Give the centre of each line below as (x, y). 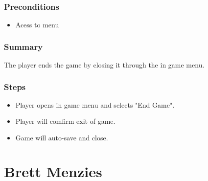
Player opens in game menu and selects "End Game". (95, 104)
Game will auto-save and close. (62, 138)
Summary (23, 46)
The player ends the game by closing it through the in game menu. (104, 65)
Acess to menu (37, 25)
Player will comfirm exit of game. (65, 121)
